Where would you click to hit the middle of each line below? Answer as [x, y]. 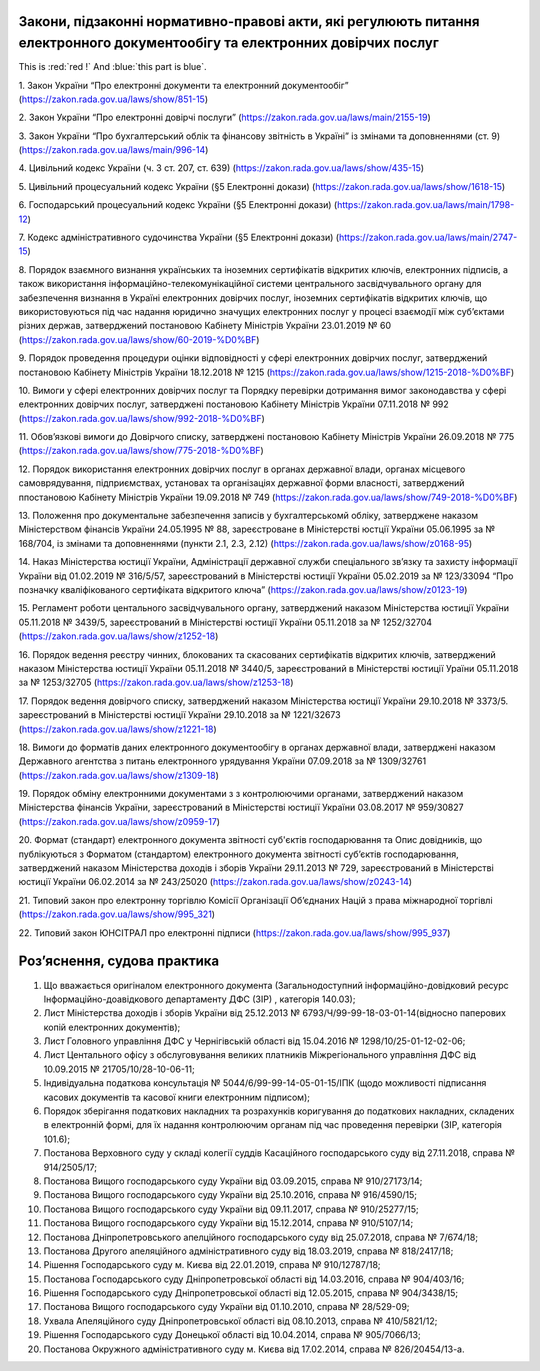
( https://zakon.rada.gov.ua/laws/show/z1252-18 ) [118, 636]
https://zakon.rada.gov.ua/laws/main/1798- [425, 205]
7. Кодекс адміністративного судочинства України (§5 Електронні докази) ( [179, 237]
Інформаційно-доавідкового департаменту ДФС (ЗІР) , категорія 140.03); [199, 999]
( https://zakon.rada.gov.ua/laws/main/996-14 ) [113, 150]
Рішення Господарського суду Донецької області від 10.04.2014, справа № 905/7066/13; [232, 1335]
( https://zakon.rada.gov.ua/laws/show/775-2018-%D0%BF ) [141, 451]
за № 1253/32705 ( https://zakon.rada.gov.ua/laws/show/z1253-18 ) [156, 682]
